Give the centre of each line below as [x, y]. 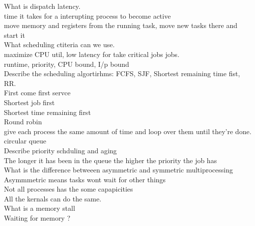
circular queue [25, 141]
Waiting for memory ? [37, 218]
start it [14, 35]
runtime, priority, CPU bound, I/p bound [67, 64]
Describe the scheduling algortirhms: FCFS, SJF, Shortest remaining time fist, [122, 73]
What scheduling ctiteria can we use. [59, 44]
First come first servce [37, 93]
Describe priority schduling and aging [60, 150]
